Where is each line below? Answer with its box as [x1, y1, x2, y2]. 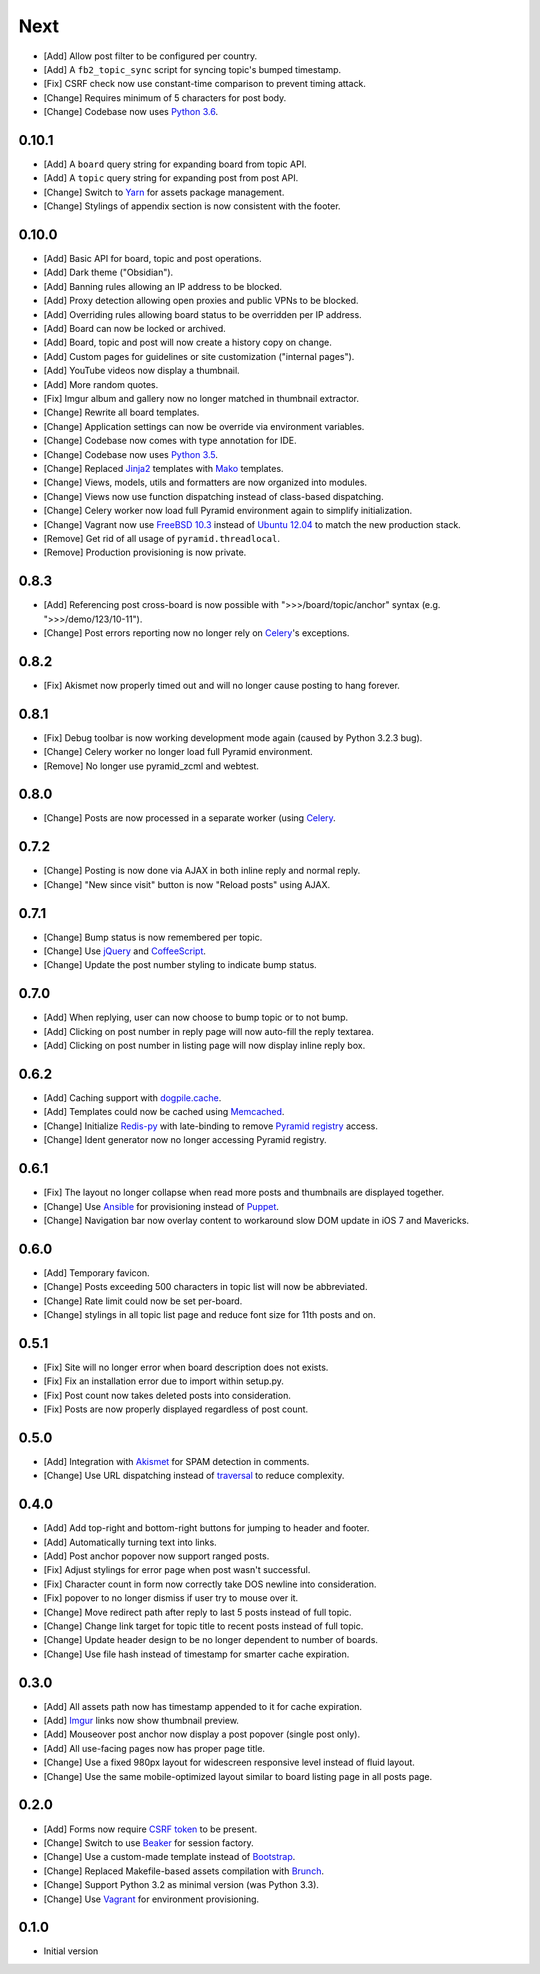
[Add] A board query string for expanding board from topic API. [43, 158, 307, 170]
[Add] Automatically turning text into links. [43, 1536, 217, 1548]
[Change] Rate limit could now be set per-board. [43, 1295, 243, 1307]
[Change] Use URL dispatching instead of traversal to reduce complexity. [43, 1470, 345, 1482]
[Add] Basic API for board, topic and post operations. [43, 253, 262, 265]
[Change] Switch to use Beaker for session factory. [43, 1836, 254, 1849]
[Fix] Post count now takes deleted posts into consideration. [43, 1389, 292, 1401]
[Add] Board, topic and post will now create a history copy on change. [43, 336, 332, 349]
